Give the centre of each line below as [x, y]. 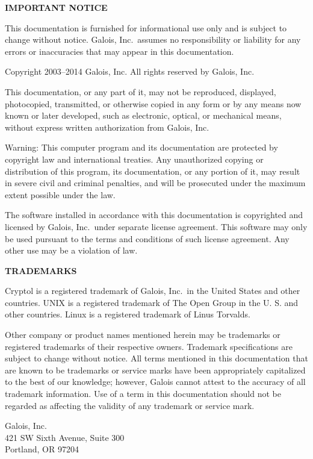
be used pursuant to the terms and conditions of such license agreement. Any [147, 238]
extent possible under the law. [60, 194]
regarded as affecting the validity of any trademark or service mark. [130, 405]
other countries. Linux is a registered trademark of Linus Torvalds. [128, 314]
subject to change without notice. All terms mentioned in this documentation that [156, 358]
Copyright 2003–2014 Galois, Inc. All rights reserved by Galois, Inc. [130, 71]
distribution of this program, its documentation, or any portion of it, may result [153, 171]
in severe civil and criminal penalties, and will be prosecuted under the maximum [155, 183]
